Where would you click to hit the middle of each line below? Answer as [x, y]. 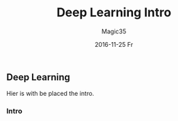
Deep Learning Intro [114, 13]
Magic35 [114, 31]
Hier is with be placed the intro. [50, 94]
